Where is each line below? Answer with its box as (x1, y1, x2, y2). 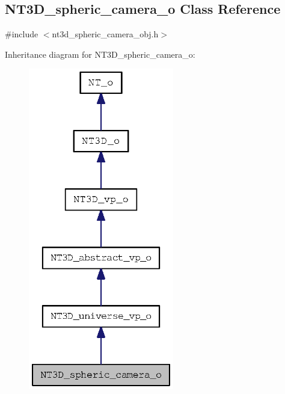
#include (5, 28, 38, 40)
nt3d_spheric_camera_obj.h (52, 28, 159, 40)
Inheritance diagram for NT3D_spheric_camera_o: (5, 48, 195, 60)
